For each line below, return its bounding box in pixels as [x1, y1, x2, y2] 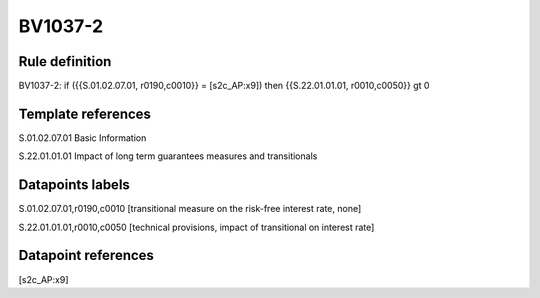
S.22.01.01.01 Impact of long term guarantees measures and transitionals [18, 150, 318, 162]
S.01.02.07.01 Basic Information [18, 131, 147, 144]
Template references [18, 105, 152, 122]
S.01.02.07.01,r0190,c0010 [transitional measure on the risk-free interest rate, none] [18, 203, 362, 215]
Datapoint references [18, 247, 155, 264]
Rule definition [18, 53, 112, 70]
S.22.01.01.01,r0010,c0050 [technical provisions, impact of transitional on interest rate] [18, 221, 375, 233]
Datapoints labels [18, 176, 130, 194]
